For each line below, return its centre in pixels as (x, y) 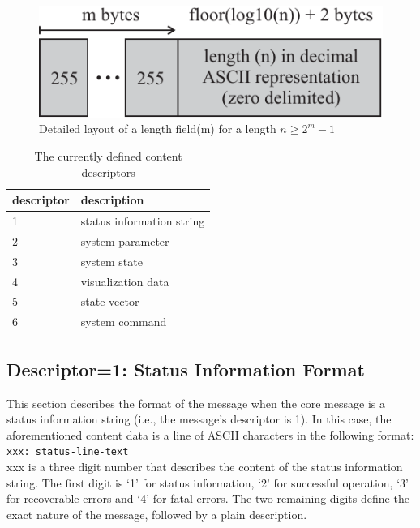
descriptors (108, 172)
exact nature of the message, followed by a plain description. (157, 514)
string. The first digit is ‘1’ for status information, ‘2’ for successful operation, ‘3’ (208, 482)
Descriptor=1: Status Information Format (186, 369)
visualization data (125, 281)
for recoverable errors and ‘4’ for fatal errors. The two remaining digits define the (208, 498)
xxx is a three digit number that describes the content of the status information (205, 466)
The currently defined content (108, 155)
